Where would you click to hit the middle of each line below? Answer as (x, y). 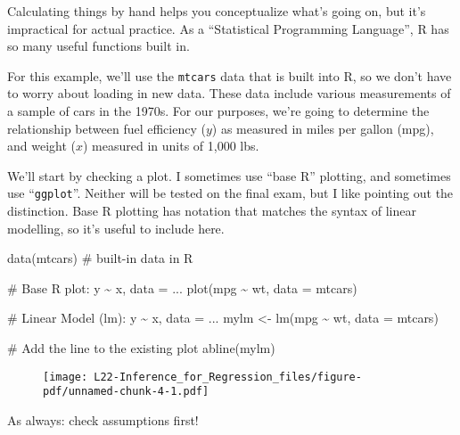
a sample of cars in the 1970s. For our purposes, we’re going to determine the (218, 111)
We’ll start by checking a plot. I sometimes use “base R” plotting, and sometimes (229, 175)
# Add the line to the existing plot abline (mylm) (141, 348)
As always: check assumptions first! (103, 419)
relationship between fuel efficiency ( (107, 128)
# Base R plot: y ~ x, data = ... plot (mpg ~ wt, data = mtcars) (182, 287)
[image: (66, 377)
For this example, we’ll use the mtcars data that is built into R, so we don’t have (230, 75)
